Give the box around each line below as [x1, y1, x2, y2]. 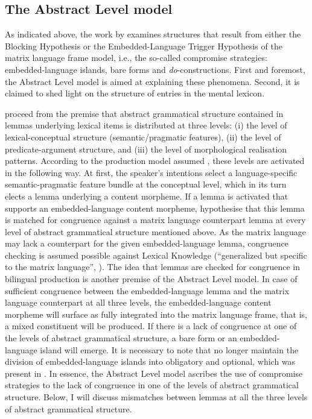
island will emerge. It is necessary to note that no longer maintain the [40, 343, 299, 356]
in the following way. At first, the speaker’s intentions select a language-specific [5, 166, 298, 178]
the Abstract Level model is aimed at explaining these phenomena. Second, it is [5, 75, 300, 87]
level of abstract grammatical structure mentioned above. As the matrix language [5, 225, 306, 238]
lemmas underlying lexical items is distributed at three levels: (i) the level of [5, 119, 287, 131]
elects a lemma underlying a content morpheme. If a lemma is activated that [5, 189, 288, 202]
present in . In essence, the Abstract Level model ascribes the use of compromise [5, 367, 303, 379]
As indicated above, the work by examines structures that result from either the [5, 28, 301, 40]
